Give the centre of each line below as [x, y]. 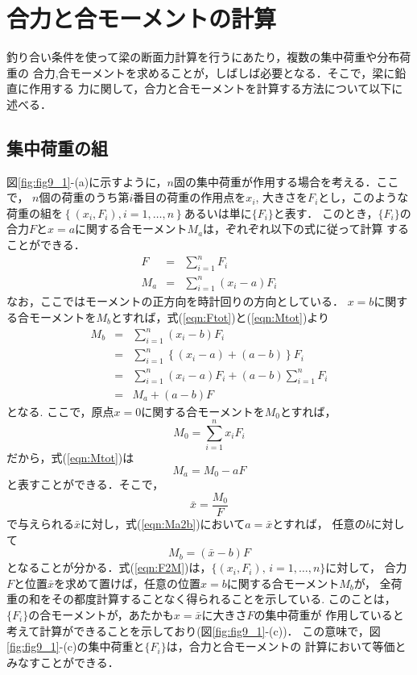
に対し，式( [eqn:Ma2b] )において [163, 523]
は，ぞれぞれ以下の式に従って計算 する [306, 229]
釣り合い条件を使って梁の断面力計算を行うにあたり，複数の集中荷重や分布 [203, 57]
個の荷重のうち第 [84, 197]
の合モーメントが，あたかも [101, 614]
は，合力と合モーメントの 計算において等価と [286, 646]
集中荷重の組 [57, 147]
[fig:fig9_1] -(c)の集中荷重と [76, 646]
